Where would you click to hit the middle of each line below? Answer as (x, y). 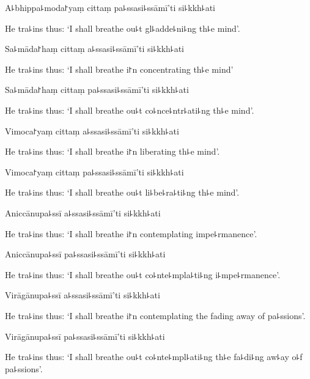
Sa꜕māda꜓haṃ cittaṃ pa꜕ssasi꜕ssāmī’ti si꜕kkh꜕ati (97, 90)
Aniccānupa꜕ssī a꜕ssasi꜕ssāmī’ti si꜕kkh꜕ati (83, 212)
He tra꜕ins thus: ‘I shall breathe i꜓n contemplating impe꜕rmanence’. (131, 233)
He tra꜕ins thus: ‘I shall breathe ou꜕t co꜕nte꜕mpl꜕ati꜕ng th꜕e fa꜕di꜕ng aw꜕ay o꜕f (154, 357)
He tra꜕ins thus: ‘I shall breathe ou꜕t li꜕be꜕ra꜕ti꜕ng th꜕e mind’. (122, 192)
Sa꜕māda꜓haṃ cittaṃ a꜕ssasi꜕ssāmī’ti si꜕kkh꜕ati (95, 49)
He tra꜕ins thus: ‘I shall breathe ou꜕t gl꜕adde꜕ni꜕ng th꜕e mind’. (123, 28)
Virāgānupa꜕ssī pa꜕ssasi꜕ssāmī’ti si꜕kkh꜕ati (85, 336)
